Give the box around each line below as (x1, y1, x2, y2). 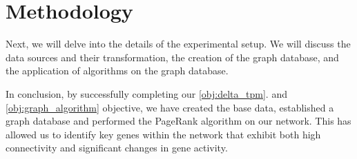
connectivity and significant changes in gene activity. (6, 140, 228, 155)
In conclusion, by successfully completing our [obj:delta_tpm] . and (6, 86, 287, 100)
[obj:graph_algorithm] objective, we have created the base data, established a (6, 100, 334, 114)
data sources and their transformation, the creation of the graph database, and (6, 50, 339, 64)
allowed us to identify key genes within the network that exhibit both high (6, 127, 321, 141)
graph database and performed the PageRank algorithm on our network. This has (6, 114, 351, 128)
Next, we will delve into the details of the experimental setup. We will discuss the (6, 36, 351, 51)
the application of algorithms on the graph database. (6, 63, 229, 78)
